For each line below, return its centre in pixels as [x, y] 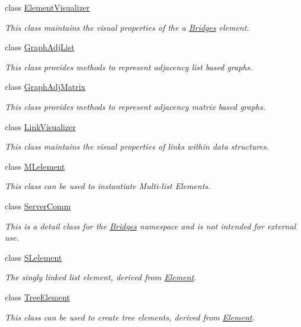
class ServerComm [38, 205]
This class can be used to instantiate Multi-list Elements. [108, 186]
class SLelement [33, 257]
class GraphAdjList [40, 47]
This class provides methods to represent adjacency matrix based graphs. [135, 106]
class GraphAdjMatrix [45, 87]
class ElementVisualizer [47, 7]
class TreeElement [38, 297]
